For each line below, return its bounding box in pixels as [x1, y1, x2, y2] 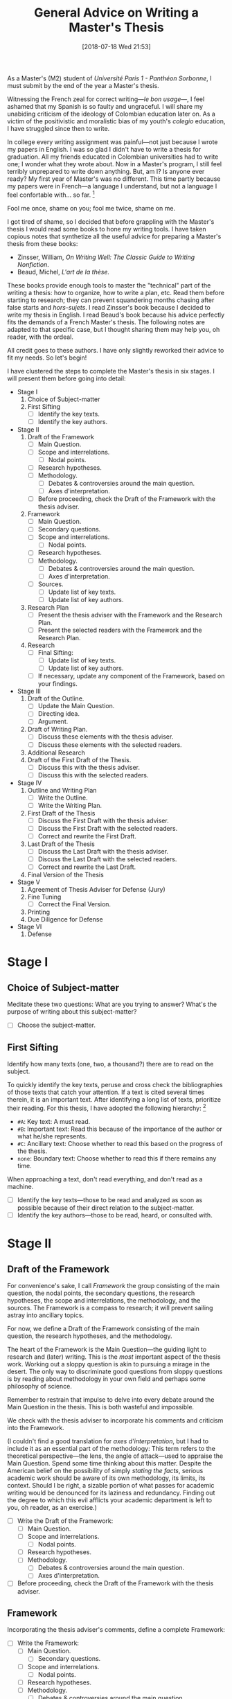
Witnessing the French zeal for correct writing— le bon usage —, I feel [7, 95, 205, 103]
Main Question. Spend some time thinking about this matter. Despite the [7, 1459, 213, 1467]
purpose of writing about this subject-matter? [7, 1007, 137, 1016]
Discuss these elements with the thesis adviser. [37, 732, 174, 741]
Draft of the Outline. [27, 694, 84, 703]
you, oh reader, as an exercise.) [7, 1503, 97, 1511]
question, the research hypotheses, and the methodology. [7, 1332, 172, 1340]
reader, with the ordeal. [7, 333, 74, 341]
